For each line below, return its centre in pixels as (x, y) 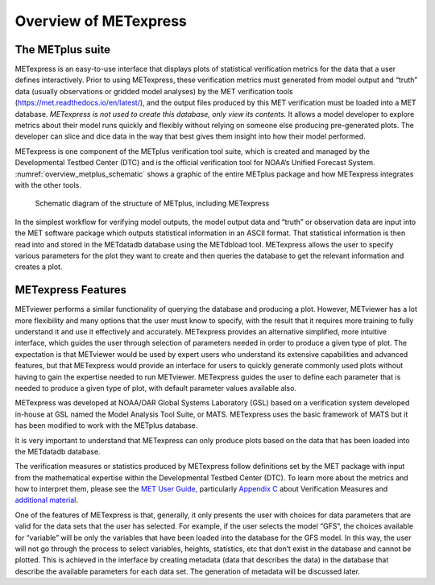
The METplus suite (62, 50)
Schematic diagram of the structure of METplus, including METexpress (152, 203)
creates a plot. (39, 267)
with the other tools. (48, 185)
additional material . (47, 500)
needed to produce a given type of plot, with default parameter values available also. (156, 388)
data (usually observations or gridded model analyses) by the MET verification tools (154, 91)
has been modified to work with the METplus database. (106, 425)
